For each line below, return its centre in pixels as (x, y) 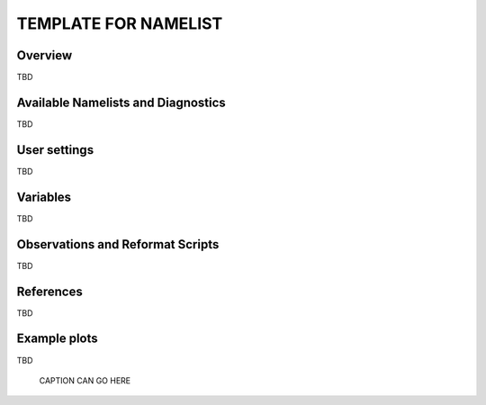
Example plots (57, 339)
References (49, 291)
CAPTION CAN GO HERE (85, 380)
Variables (44, 197)
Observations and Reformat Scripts (118, 244)
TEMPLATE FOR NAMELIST (120, 23)
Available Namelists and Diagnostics (121, 102)
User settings (55, 150)
